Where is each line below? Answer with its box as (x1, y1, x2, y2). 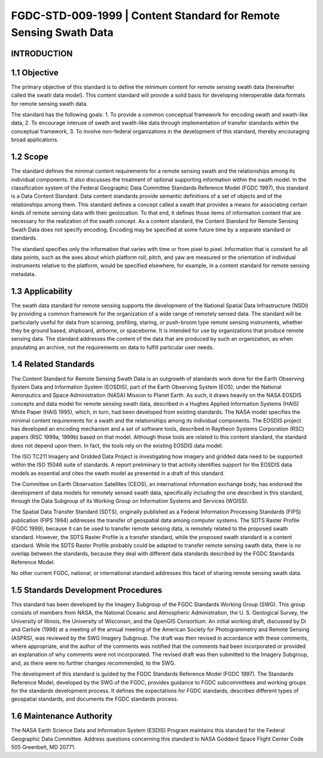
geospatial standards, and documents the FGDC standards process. (11, 695, 179, 702)
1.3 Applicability (11, 286, 73, 296)
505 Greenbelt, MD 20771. (11, 744, 76, 751)
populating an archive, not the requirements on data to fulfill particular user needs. (11, 344, 215, 351)
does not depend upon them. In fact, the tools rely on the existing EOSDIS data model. (11, 442, 224, 449)
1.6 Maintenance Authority (11, 711, 113, 722)
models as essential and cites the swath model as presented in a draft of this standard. (11, 469, 225, 476)
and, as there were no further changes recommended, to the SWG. (11, 659, 176, 667)
